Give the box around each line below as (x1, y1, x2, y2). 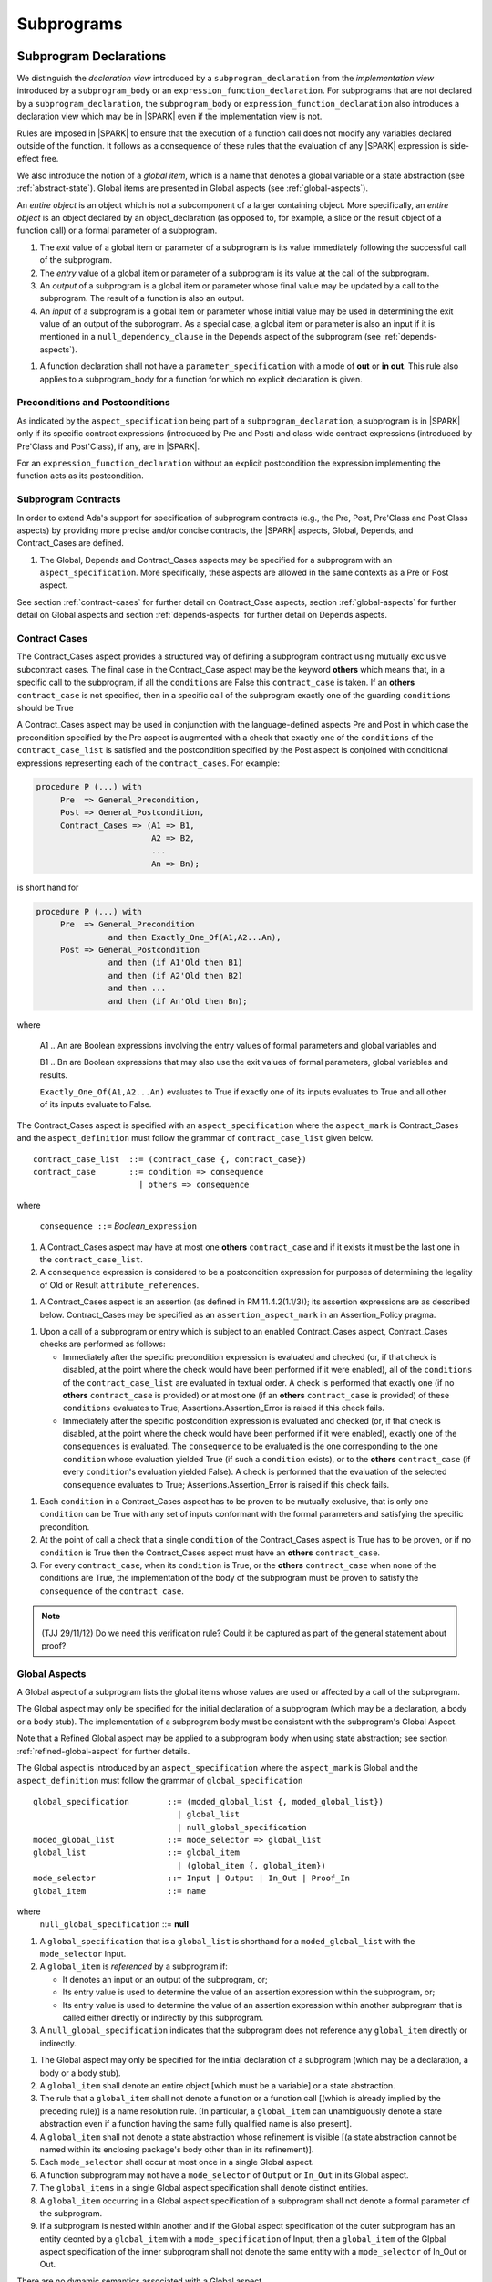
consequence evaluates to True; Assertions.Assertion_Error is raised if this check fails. (62, 1479, 390, 1490)
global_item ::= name (33, 1886, 207, 1896)
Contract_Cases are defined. (16, 538, 125, 549)
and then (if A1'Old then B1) (108, 958, 243, 968)
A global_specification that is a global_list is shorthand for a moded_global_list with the (39, 1935, 415, 1946)
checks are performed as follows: (39, 1338, 166, 1350)
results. (39, 1069, 68, 1081)
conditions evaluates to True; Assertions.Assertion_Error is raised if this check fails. (62, 1402, 384, 1414)
